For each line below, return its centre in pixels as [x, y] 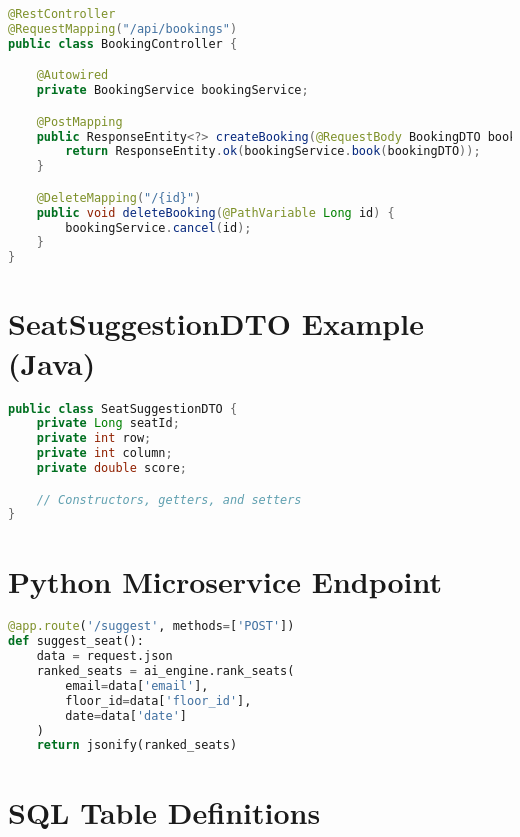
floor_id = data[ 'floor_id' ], [158, 700]
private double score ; [112, 468]
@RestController [62, 14]
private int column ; [104, 453]
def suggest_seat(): [76, 641]
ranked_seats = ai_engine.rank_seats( [165, 671]
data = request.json [104, 656]
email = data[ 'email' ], [137, 685]
